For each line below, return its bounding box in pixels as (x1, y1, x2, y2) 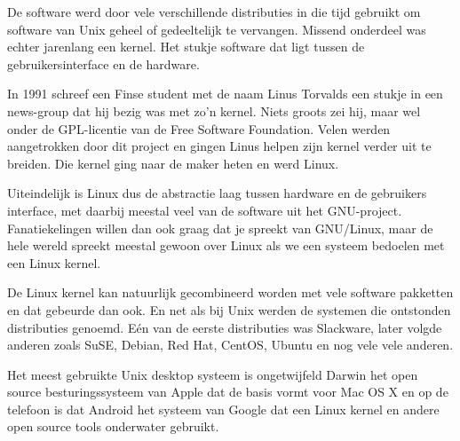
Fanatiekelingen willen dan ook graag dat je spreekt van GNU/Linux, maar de (7, 218, 433, 237)
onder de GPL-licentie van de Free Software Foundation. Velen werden (7, 119, 391, 138)
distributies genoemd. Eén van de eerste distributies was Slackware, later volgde (7, 318, 442, 336)
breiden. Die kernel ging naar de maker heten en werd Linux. (7, 154, 339, 172)
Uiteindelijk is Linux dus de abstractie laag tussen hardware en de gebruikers (7, 184, 427, 202)
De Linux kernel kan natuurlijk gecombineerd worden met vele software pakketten (7, 283, 454, 302)
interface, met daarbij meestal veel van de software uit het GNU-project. (7, 201, 402, 219)
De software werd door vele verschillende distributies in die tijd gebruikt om (7, 3, 421, 20)
